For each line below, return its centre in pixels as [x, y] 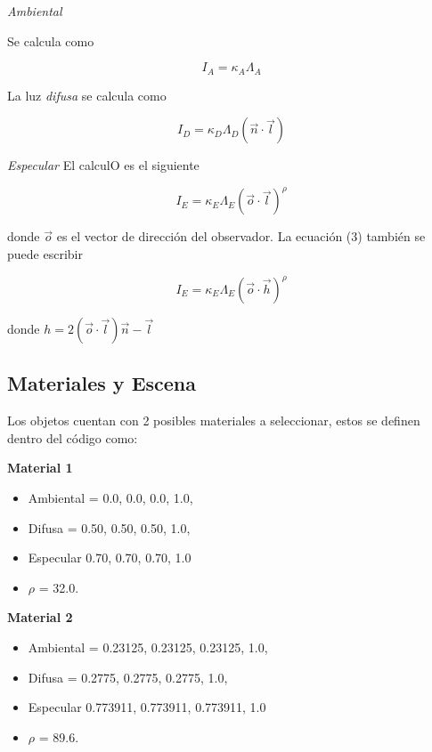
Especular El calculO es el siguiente [103, 165]
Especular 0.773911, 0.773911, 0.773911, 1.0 [147, 707]
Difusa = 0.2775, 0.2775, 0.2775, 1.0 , [128, 677]
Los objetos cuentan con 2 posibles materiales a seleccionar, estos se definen [214, 420]
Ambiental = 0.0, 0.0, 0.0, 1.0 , [110, 497]
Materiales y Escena [102, 383]
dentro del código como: [73, 437]
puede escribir [45, 253]
